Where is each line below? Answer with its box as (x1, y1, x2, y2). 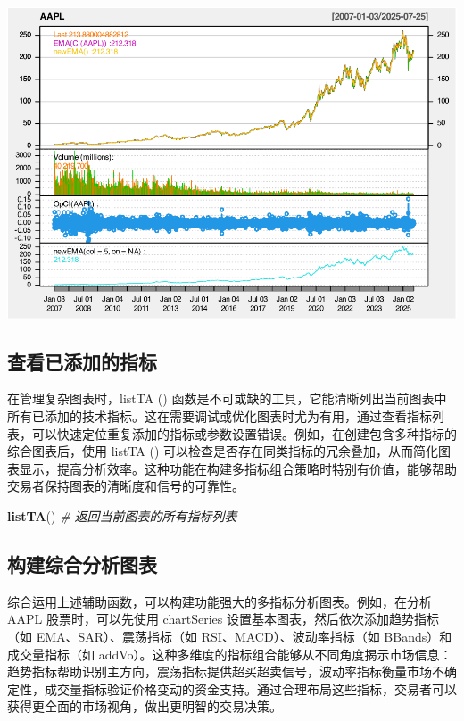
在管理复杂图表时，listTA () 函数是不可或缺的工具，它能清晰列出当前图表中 (7, 389, 447, 408)
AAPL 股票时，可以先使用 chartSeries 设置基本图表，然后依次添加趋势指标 (7, 609, 439, 628)
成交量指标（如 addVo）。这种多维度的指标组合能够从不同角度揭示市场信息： (7, 644, 452, 663)
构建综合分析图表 (7, 551, 157, 578)
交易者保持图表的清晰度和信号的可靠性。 (7, 477, 244, 495)
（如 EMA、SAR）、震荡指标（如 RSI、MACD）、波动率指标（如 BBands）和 (7, 627, 452, 646)
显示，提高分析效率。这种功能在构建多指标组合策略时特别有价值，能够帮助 (19, 459, 457, 477)
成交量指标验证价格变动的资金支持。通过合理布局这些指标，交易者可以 (44, 679, 457, 698)
